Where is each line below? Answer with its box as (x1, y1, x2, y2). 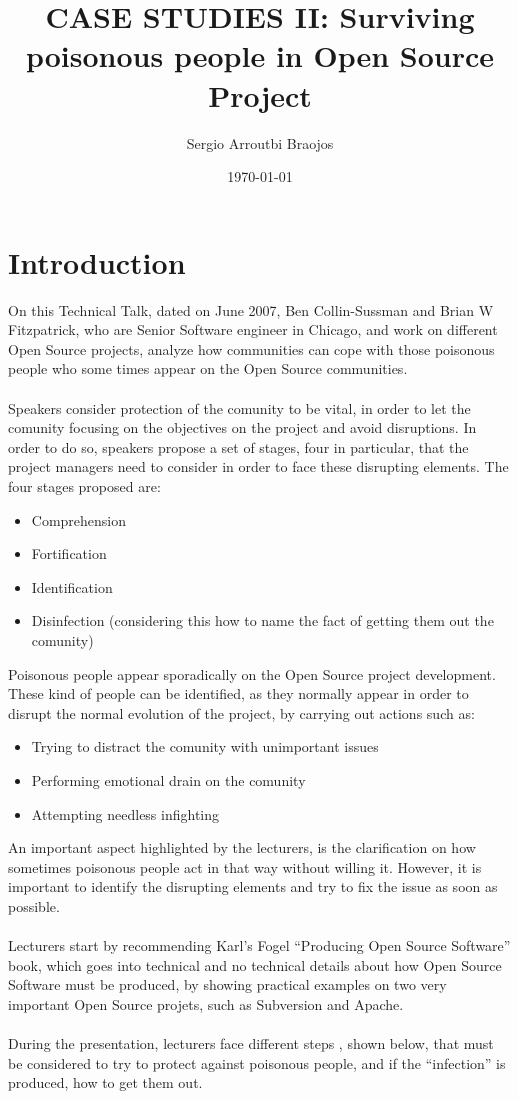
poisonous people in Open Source (25, 35, 495, 76)
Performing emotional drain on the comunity (31, 769, 306, 790)
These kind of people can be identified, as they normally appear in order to (8, 683, 469, 704)
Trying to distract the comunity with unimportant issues (31, 736, 379, 757)
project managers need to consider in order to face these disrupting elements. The (8, 456, 509, 477)
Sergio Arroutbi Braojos (186, 132, 334, 153)
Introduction (8, 241, 186, 282)
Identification (31, 576, 113, 597)
